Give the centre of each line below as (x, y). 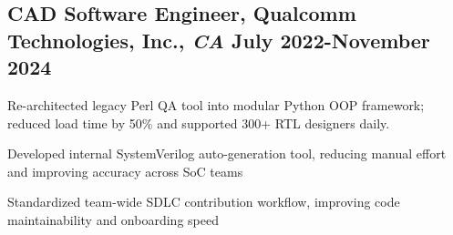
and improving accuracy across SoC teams (125, 171)
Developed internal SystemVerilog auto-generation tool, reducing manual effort (227, 153)
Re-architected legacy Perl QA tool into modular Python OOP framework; (216, 104)
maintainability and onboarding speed (113, 219)
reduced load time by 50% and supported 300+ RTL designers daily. (199, 123)
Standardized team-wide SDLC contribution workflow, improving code (204, 202)
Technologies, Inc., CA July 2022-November (219, 40)
